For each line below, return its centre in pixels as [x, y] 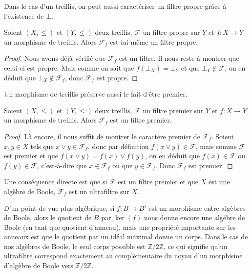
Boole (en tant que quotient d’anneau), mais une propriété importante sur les [120, 227]
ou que [123, 165]
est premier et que [31, 156]
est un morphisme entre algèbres [197, 208]
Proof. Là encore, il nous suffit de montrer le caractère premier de [102, 136]
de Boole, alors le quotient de [48, 217]
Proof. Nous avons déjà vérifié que [55, 58]
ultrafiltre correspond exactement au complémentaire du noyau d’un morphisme [123, 256]
